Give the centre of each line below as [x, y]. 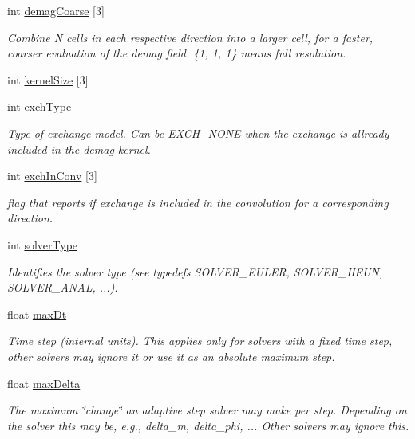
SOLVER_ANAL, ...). [63, 287]
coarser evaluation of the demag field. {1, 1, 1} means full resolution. [177, 53]
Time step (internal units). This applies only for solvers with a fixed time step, [200, 341]
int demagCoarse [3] [56, 10]
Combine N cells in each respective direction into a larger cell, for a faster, [190, 37]
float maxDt [37, 314]
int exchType [40, 106]
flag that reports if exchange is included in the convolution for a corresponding [198, 202]
